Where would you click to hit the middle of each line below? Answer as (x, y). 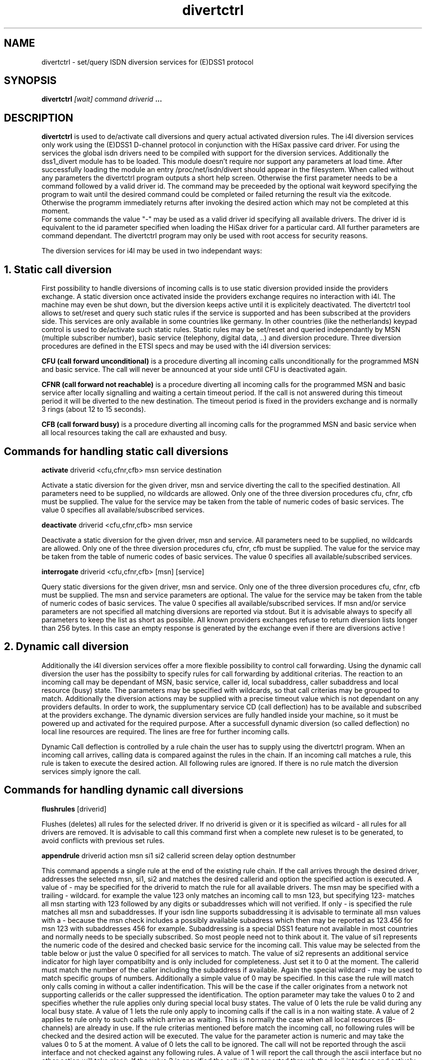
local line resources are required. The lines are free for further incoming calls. (166, 731)
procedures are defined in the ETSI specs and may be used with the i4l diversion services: (186, 346)
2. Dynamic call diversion (66, 647)
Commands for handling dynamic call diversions (124, 790)
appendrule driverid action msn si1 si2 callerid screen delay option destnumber (169, 855)
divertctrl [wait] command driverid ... (102, 99)
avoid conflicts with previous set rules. (103, 840)
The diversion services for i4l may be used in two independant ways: (152, 251)
